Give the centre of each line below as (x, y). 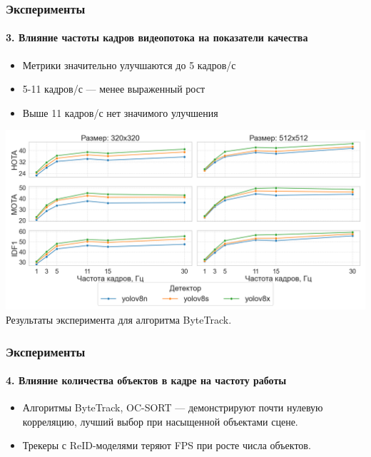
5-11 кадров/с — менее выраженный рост (114, 89)
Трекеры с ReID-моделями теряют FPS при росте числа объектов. (167, 445)
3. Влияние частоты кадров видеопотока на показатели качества (157, 37)
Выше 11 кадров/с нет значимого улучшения (120, 112)
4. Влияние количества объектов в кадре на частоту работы (146, 380)
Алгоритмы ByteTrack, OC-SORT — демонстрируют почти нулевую (173, 407)
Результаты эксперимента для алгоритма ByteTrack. (119, 320)
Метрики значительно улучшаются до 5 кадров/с (129, 65)
